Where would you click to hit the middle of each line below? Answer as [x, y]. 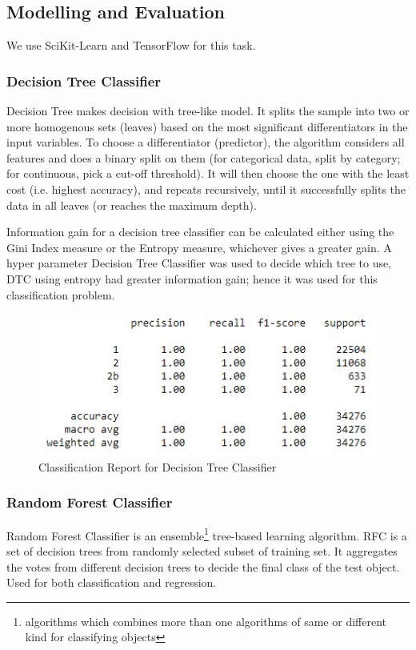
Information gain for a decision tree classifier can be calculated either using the [200, 232]
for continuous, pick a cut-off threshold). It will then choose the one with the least [208, 173]
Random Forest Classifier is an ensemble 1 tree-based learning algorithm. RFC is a [207, 534]
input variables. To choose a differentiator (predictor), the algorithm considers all [206, 142]
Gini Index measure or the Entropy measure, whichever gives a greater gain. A [199, 247]
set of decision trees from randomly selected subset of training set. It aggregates [202, 551]
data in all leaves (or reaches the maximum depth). [132, 205]
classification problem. [61, 294]
